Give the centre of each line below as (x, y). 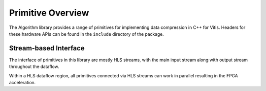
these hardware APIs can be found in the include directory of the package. (86, 34)
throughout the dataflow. (34, 67)
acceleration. (22, 83)
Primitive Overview (49, 13)
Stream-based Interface (47, 48)
